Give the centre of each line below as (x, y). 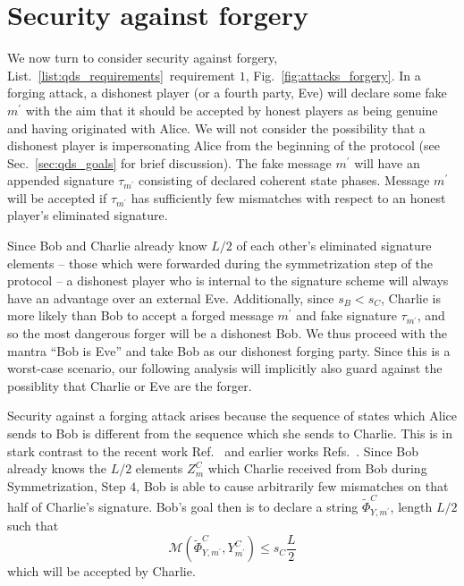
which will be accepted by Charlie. (101, 571)
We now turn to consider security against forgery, (143, 58)
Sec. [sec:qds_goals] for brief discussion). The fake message (169, 162)
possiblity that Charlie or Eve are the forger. (130, 385)
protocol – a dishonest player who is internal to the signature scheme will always (228, 280)
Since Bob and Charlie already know (107, 246)
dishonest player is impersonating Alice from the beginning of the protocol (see (224, 145)
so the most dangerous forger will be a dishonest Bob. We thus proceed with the (227, 333)
